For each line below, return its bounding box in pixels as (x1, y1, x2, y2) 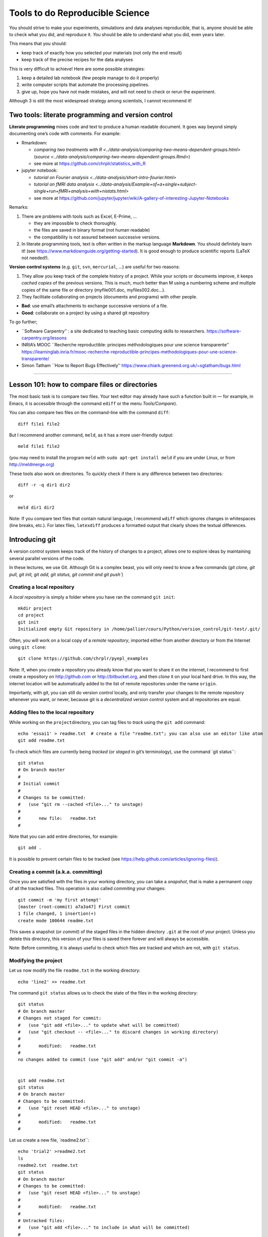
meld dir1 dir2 (18, 505, 55, 510)
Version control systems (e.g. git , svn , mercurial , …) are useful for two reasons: (9, 264, 180, 270)
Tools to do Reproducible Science (9, 7, 150, 18)
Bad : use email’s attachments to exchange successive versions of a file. (21, 303, 168, 309)
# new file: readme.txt (18, 815, 96, 821)
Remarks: (9, 204, 29, 210)
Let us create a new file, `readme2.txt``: (9, 1137, 89, 1143)
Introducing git (9, 535, 56, 544)
